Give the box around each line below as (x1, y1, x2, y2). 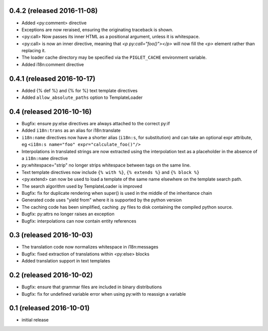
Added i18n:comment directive (21, 61, 84, 67)
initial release (21, 317, 49, 323)
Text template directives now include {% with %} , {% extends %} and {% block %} (21, 169, 200, 175)
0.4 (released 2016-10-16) (9, 107, 92, 116)
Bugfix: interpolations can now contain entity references (21, 218, 136, 224)
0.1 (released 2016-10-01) (9, 304, 90, 313)
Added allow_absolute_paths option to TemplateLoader (21, 94, 143, 100)
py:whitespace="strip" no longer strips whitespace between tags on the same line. (21, 162, 191, 168)
